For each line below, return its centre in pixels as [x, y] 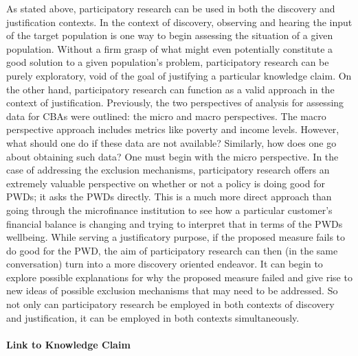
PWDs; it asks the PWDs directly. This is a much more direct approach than [169, 197]
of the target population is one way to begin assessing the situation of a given [170, 35]
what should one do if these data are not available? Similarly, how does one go [171, 142]
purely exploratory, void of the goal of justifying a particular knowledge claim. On [179, 75]
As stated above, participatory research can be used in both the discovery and [171, 8]
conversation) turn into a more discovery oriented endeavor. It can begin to [165, 264]
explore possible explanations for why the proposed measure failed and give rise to [179, 277]
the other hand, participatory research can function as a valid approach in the [170, 89]
